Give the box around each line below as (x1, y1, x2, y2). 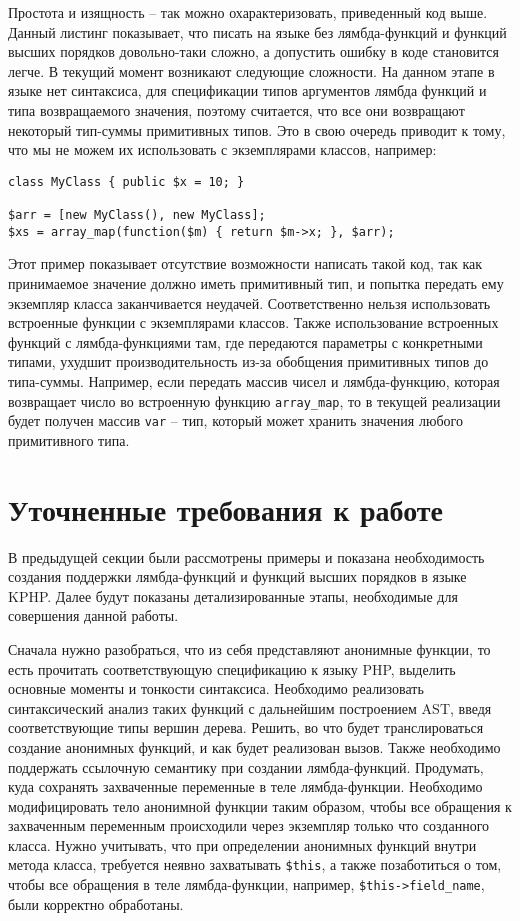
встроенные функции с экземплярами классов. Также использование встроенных (8, 312, 499, 333)
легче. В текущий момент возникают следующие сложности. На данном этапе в (8, 60, 495, 81)
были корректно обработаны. (8, 893, 184, 914)
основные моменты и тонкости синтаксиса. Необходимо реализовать (8, 678, 424, 699)
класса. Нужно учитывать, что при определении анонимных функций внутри (8, 834, 477, 855)
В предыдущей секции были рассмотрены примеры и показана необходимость (8, 546, 485, 567)
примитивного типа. (8, 429, 130, 450)
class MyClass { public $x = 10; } (8, 174, 245, 189)
